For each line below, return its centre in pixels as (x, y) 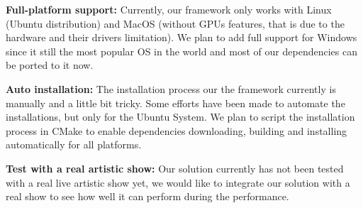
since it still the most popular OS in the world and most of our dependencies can (181, 51)
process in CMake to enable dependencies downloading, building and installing (177, 130)
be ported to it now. (50, 65)
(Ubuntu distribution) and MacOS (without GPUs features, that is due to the (175, 23)
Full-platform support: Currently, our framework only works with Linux (169, 9)
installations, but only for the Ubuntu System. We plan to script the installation (180, 117)
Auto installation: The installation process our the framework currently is (171, 88)
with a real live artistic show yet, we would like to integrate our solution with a (178, 182)
